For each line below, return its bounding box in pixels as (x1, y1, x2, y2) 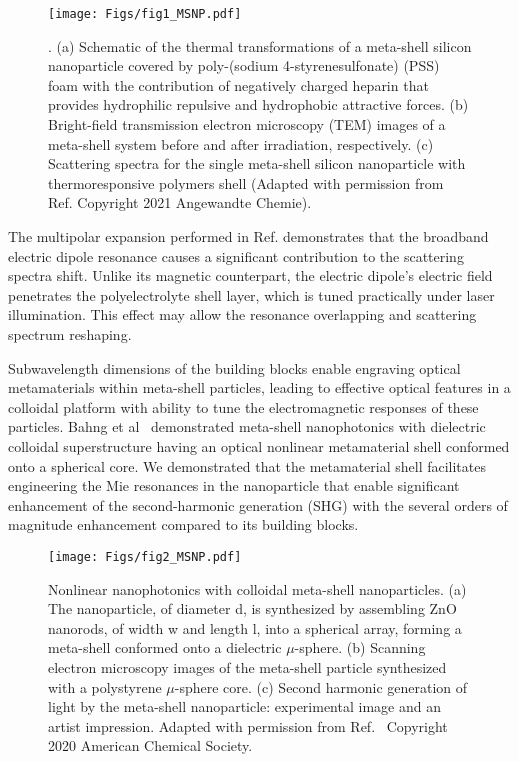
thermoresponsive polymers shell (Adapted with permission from (48, 172, 444, 193)
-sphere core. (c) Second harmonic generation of (174, 676, 468, 697)
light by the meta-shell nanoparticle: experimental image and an (48, 696, 441, 717)
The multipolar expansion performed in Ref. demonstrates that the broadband (8, 226, 489, 246)
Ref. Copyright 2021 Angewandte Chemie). (48, 192, 312, 213)
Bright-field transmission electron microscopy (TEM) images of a (48, 114, 446, 135)
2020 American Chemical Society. (48, 735, 253, 756)
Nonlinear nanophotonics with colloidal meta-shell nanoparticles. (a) (48, 578, 467, 599)
